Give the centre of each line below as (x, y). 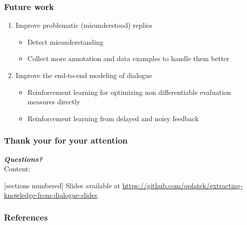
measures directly (54, 102)
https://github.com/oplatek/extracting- (183, 185)
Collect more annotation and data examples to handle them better (128, 58)
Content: (17, 169)
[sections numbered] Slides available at (62, 185)
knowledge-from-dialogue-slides (51, 195)
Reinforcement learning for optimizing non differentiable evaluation (129, 92)
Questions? (23, 159)
